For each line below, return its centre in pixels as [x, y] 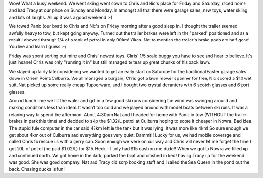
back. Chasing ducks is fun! [37, 169]
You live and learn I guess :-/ [38, 47]
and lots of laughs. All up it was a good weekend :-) [61, 17]
